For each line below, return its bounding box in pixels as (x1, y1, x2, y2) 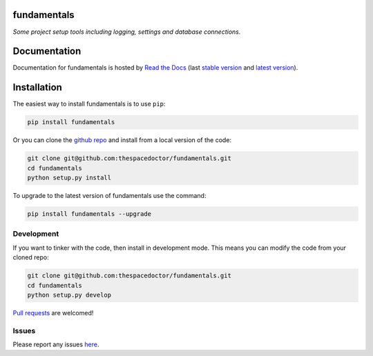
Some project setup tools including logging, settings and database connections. (12, 28, 241, 36)
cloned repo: (12, 253, 49, 261)
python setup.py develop (27, 290, 112, 299)
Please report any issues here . (12, 340, 99, 348)
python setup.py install (27, 174, 112, 182)
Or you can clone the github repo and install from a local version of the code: (12, 136, 231, 144)
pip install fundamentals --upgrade (27, 210, 152, 218)
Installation (12, 81, 62, 93)
